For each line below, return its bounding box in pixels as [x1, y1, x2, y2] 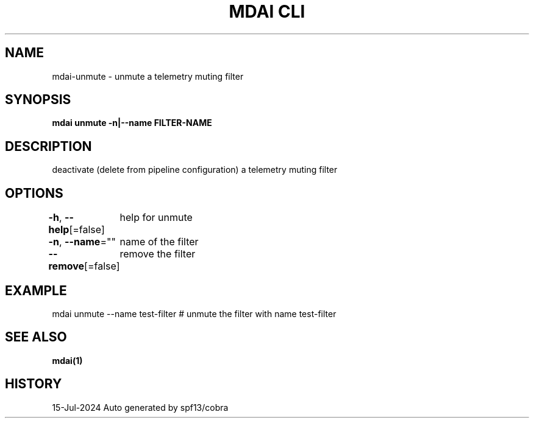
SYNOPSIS [5, 92, 71, 108]
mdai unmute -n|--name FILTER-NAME [52, 117, 212, 128]
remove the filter [119, 248, 196, 260]
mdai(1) [52, 355, 83, 366]
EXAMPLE [5, 282, 67, 298]
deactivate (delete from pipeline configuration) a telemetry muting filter [52, 164, 338, 175]
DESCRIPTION [5, 138, 92, 154]
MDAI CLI [229, 1, 305, 22]
